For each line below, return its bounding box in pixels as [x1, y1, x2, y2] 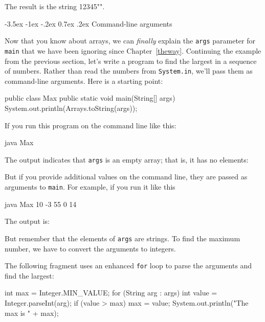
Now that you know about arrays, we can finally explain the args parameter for [5, 35, 255, 46]
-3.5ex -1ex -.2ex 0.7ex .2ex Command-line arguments [5, 18, 172, 29]
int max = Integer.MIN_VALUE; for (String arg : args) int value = [5, 287, 217, 298]
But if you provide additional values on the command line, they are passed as [5, 171, 248, 182]
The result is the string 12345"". [5, 1, 105, 11]
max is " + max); [5, 307, 59, 318]
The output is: [5, 216, 50, 226]
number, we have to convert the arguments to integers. [5, 243, 176, 254]
